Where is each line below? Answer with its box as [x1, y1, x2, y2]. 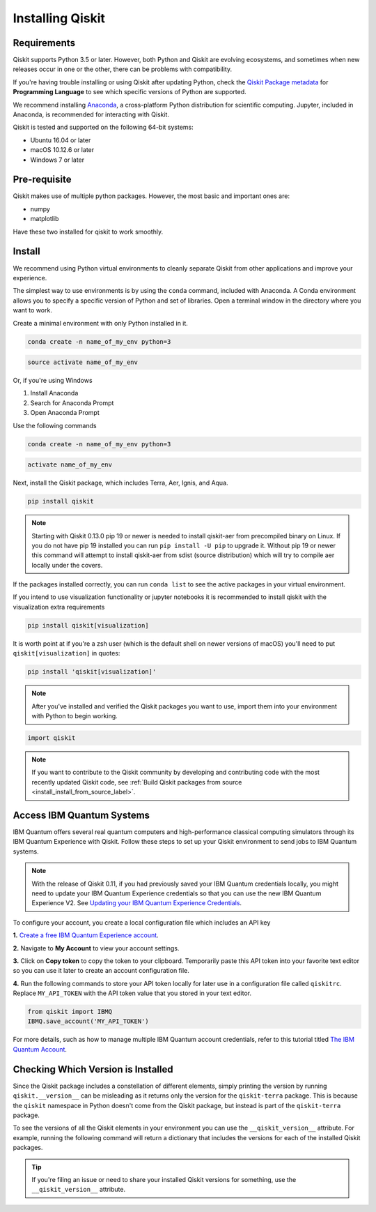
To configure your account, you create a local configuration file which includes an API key [13, 918, 271, 927]
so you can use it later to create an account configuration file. [13, 967, 189, 975]
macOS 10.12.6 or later [30, 146, 95, 154]
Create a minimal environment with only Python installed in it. [13, 319, 188, 327]
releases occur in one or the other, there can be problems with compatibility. [13, 65, 233, 73]
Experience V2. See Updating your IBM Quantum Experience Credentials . [31, 899, 242, 907]
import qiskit [27, 734, 76, 742]
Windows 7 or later [30, 156, 85, 164]
